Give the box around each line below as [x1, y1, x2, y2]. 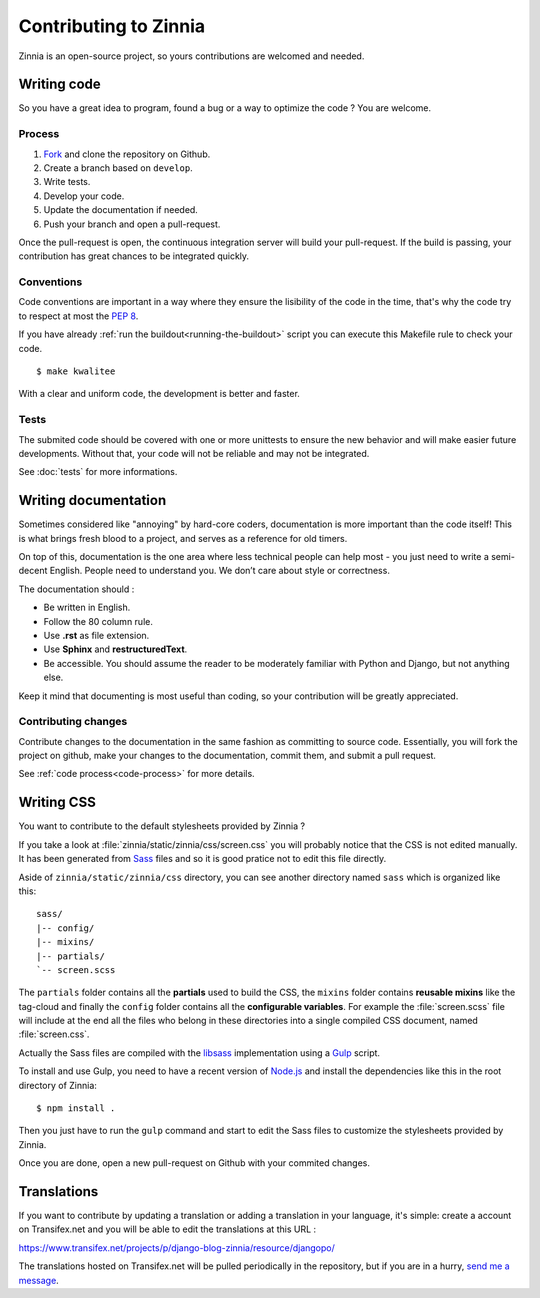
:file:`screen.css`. [18, 1028, 90, 1040]
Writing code [18, 76, 102, 93]
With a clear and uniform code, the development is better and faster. [18, 388, 300, 400]
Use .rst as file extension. [43, 629, 150, 641]
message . [18, 1274, 59, 1286]
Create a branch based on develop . [43, 161, 194, 174]
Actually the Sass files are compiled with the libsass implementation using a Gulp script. [18, 1046, 380, 1059]
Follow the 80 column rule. [43, 615, 154, 627]
